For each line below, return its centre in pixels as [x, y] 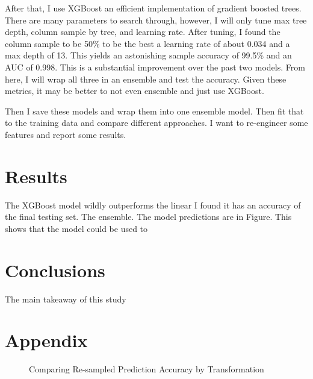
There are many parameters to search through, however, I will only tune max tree [156, 20]
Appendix [46, 340]
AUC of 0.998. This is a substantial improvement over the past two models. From [155, 67]
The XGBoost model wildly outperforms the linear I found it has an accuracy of [153, 205]
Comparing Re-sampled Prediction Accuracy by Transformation [147, 369]
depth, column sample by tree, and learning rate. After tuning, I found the [143, 32]
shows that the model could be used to [76, 228]
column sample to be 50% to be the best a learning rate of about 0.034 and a [147, 43]
